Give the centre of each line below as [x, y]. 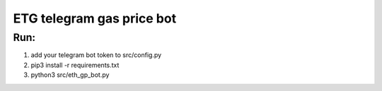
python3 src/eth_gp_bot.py [70, 75]
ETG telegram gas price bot [95, 18]
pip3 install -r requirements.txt [75, 65]
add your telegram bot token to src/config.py [96, 55]
